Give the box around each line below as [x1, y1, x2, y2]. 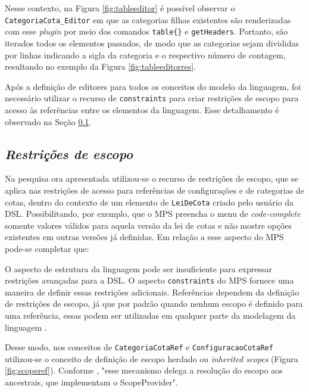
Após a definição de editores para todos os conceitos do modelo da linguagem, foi [5, 80, 301, 92]
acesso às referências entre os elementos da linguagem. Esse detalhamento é [5, 103, 279, 116]
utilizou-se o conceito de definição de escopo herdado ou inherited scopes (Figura [5, 352, 298, 365]
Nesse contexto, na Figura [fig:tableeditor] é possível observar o [5, 2, 235, 14]
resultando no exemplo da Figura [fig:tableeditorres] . [5, 60, 196, 73]
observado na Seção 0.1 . [5, 115, 92, 127]
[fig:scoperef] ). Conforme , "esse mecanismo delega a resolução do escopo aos [5, 364, 283, 377]
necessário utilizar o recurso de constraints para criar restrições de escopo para [5, 92, 299, 104]
